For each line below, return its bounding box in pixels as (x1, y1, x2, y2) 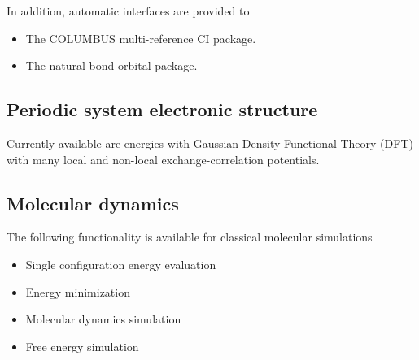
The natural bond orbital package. (25, 57, 198, 74)
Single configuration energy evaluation (25, 255, 216, 272)
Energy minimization (25, 283, 130, 300)
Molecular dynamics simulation (25, 310, 181, 327)
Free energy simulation (25, 337, 139, 354)
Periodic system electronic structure (7, 97, 318, 122)
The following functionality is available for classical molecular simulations (7, 228, 373, 245)
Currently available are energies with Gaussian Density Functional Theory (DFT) (7, 134, 413, 151)
